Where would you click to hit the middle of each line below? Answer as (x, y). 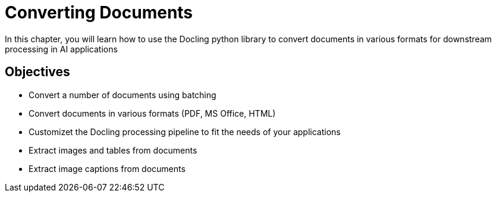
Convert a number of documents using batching (123, 95)
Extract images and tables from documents (113, 150)
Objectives (37, 72)
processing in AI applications (61, 49)
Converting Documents (99, 12)
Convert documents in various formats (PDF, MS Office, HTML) (152, 113)
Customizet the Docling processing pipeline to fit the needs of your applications (185, 132)
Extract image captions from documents (107, 168)
